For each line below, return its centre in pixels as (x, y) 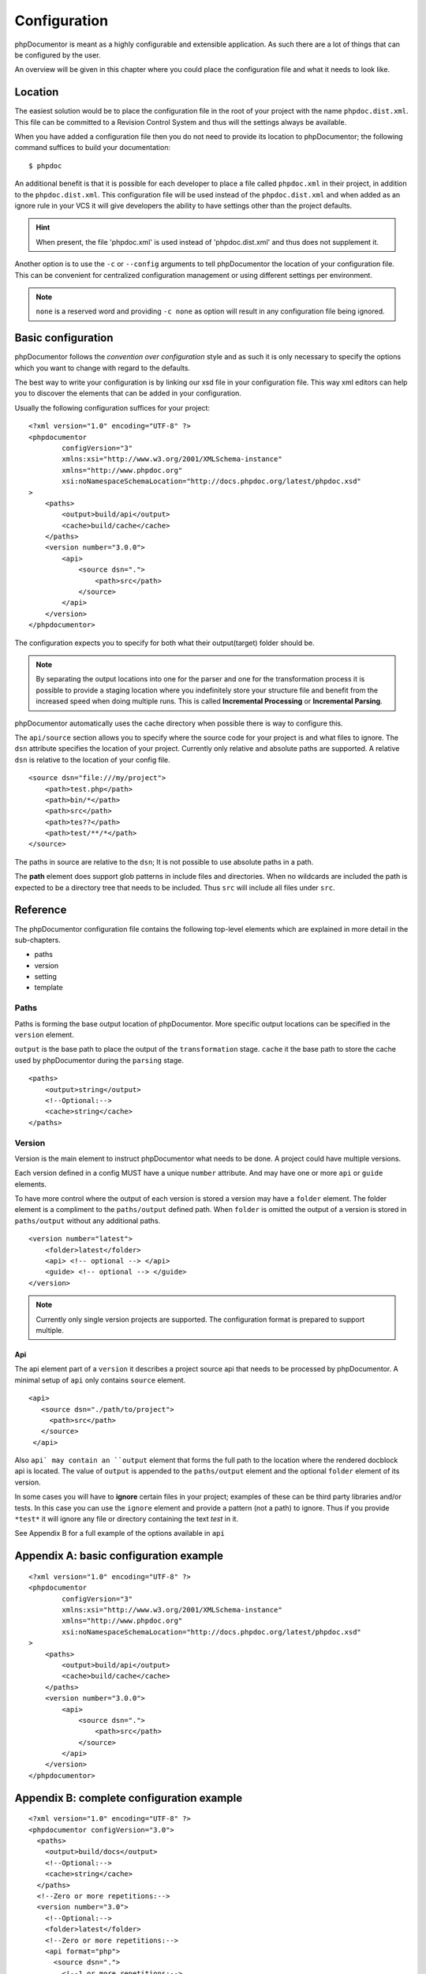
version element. (44, 1035)
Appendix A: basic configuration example (119, 1556)
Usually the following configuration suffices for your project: (112, 407)
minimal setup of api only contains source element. (100, 1380)
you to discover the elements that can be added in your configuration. (128, 393)
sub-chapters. (37, 940)
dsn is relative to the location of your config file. (93, 760)
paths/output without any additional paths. (88, 1221)
